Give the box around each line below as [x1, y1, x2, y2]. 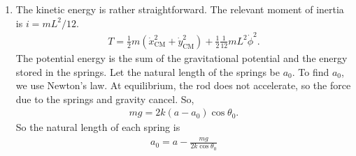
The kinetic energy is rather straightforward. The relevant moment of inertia [15, 2, 344, 16]
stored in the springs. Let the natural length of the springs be [15, 64, 280, 79]
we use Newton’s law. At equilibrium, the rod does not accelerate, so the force [15, 78, 351, 93]
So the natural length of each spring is [15, 120, 180, 134]
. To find [292, 64, 329, 79]
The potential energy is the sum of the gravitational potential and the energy [15, 50, 348, 65]
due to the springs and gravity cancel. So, [15, 91, 194, 106]
